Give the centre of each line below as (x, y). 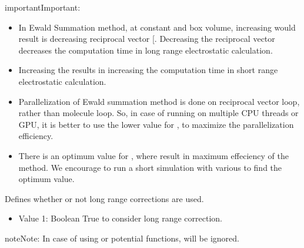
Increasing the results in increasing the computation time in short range (148, 70)
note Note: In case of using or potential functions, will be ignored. (122, 238)
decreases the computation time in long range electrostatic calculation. (146, 50)
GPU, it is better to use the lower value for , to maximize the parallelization (156, 124)
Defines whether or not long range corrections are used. (104, 198)
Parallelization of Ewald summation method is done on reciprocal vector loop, (159, 101)
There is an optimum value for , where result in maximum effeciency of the (153, 155)
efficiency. (36, 136)
